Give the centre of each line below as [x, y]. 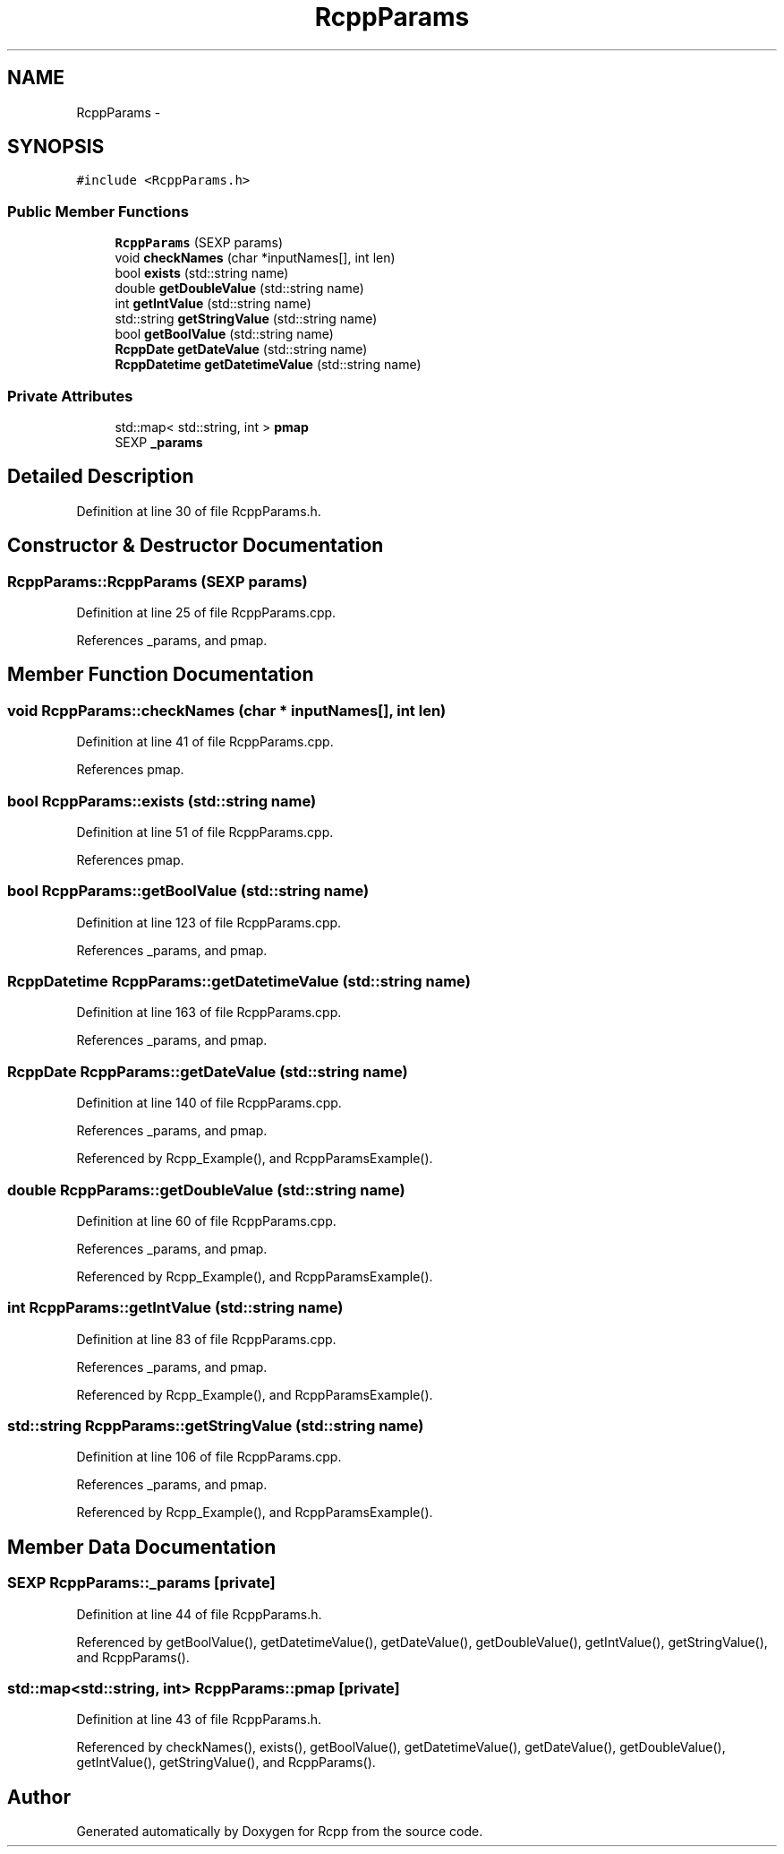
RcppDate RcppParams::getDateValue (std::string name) [208, 1071]
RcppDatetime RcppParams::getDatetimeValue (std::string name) [239, 982]
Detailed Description [101, 477]
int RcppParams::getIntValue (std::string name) [175, 1308]
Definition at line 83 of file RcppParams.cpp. [206, 1339]
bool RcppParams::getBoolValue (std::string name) [188, 891]
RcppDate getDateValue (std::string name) [241, 349]
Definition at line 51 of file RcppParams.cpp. [205, 832]
